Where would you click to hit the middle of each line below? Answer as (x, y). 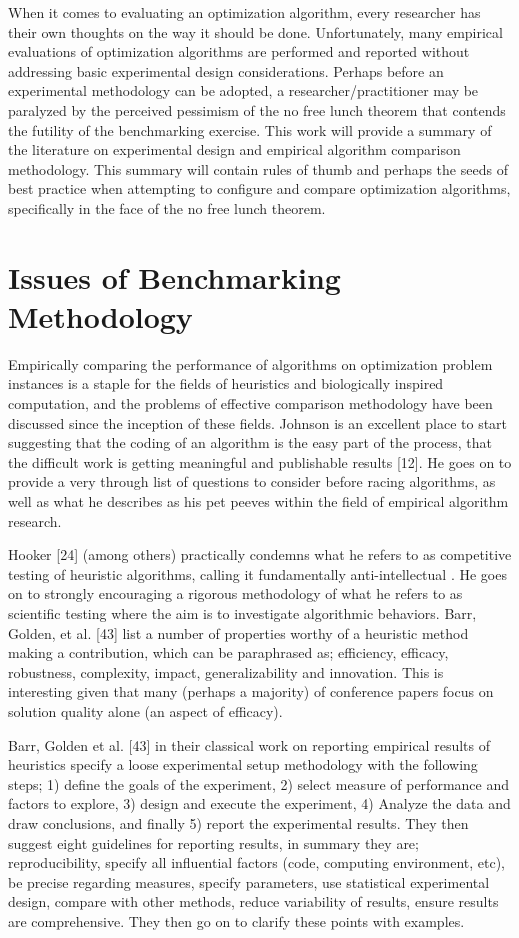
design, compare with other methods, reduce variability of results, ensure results (253, 901)
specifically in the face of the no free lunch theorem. (167, 207)
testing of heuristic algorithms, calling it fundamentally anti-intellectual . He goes (257, 573)
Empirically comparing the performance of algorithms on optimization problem (250, 363)
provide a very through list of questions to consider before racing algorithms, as (252, 481)
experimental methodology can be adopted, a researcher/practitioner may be (243, 90)
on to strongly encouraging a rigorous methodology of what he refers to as (235, 593)
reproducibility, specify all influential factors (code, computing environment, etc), (256, 862)
